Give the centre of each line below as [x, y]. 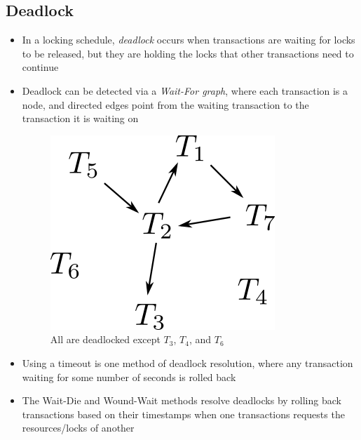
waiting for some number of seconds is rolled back [129, 376]
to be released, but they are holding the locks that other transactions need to [188, 53]
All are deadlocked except [105, 339]
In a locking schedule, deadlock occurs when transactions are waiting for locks [189, 40]
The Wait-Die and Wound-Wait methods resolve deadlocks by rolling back [182, 400]
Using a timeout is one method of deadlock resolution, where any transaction [188, 362]
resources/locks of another [78, 428]
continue [40, 67]
